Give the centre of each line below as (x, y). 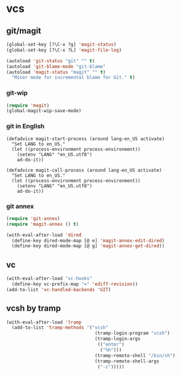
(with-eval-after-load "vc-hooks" (49, 279)
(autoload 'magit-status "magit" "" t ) (56, 72)
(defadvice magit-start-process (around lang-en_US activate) (85, 139)
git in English (25, 126)
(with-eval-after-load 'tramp (44, 322)
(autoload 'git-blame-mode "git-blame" (56, 66)
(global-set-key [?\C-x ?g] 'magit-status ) (61, 44)
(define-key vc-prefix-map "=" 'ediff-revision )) (75, 284)
